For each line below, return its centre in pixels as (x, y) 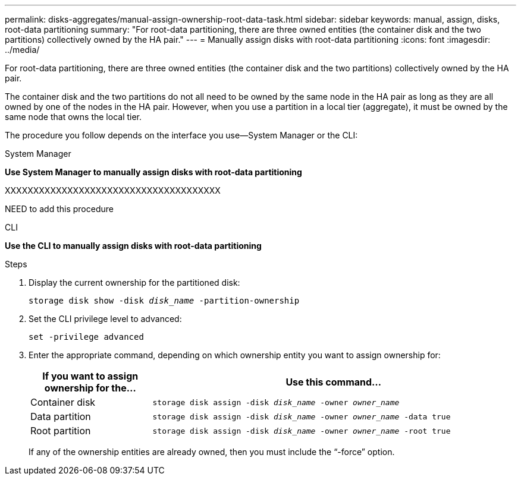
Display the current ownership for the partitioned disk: (134, 282)
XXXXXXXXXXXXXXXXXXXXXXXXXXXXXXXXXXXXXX (113, 190)
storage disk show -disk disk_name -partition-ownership (164, 301)
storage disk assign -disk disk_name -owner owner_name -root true (302, 431)
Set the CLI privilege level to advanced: (105, 319)
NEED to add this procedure (59, 209)
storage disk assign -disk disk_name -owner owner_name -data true (302, 416)
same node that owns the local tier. (73, 117)
